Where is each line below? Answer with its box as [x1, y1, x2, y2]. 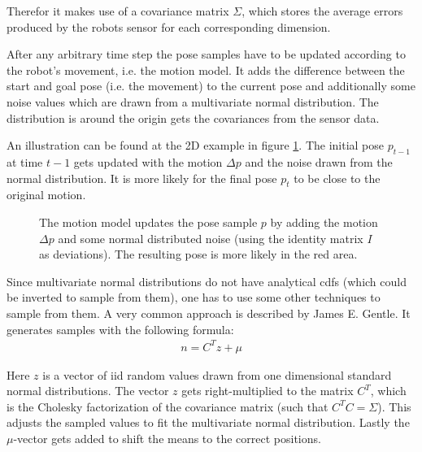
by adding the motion [270, 213, 378, 230]
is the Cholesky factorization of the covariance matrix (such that [7, 398, 328, 415]
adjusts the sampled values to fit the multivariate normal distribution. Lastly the [7, 414, 410, 431]
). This [377, 398, 411, 415]
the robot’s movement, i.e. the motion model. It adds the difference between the [7, 61, 405, 78]
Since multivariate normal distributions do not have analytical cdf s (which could [7, 272, 407, 289]
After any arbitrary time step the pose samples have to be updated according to [7, 46, 406, 63]
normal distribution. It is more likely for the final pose [7, 169, 277, 186]
